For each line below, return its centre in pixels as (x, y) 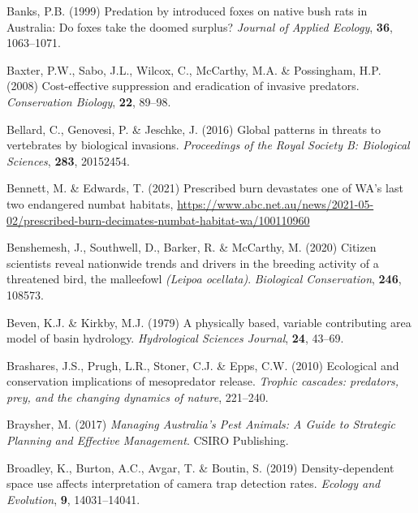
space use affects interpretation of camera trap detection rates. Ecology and (194, 483)
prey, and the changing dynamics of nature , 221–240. (138, 397)
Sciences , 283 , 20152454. (68, 160)
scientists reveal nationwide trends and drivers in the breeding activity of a (193, 263)
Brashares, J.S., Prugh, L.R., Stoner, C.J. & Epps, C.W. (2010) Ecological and (203, 365)
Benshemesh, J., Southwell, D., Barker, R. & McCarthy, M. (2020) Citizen (192, 247)
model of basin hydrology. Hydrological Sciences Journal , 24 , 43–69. (175, 338)
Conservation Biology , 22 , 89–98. (89, 101)
